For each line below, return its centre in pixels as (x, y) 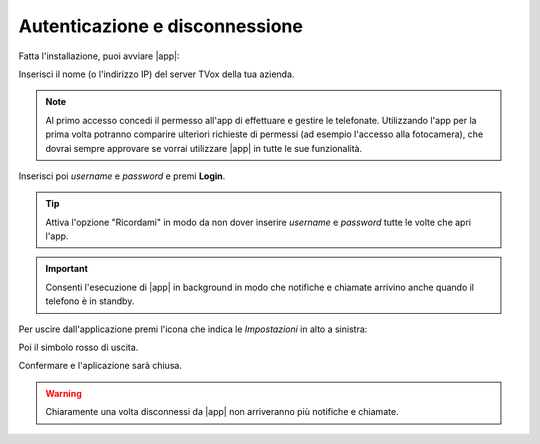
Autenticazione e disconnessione (161, 26)
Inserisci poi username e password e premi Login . (122, 176)
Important (67, 269)
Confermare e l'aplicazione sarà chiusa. (100, 366)
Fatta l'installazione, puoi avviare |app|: (99, 56)
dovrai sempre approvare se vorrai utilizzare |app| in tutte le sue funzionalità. (204, 148)
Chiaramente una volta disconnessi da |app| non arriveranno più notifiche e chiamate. (222, 412)
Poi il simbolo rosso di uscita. (78, 347)
